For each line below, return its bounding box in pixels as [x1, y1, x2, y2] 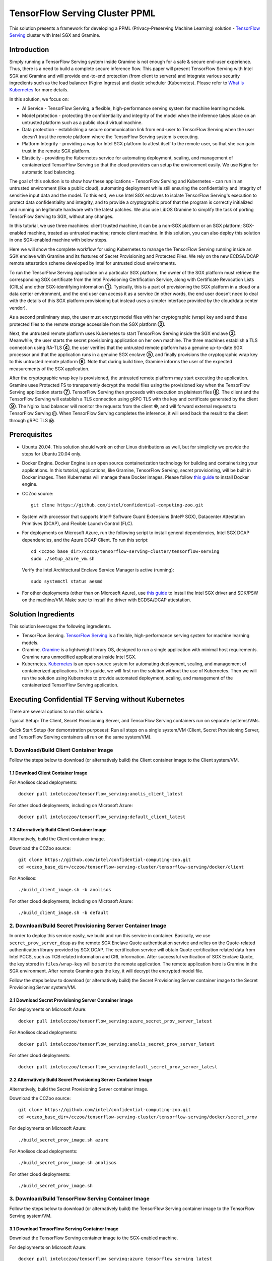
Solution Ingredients [9, 610, 75, 618]
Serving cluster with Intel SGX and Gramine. [9, 32, 101, 38]
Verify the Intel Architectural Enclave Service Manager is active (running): [22, 566, 174, 572]
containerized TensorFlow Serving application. [22, 682, 118, 688]
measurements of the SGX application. [9, 366, 90, 372]
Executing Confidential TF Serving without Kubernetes [9, 695, 185, 704]
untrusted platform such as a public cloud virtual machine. [22, 119, 143, 126]
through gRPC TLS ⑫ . [9, 417, 55, 423]
